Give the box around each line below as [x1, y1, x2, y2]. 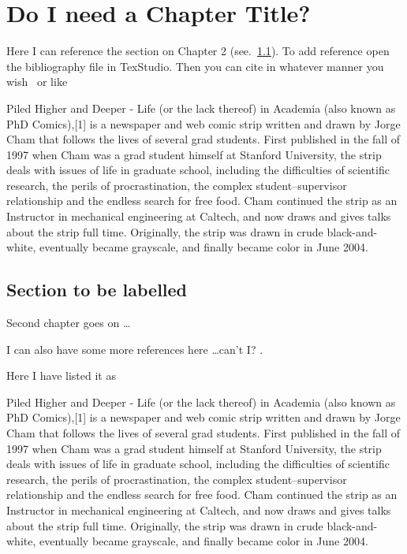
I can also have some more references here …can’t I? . [6, 340, 263, 357]
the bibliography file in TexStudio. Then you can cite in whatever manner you [6, 58, 384, 74]
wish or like [6, 73, 68, 90]
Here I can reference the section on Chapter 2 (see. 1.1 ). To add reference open [6, 43, 390, 59]
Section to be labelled [6, 277, 188, 302]
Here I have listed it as [6, 367, 116, 384]
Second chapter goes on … [6, 314, 131, 331]
